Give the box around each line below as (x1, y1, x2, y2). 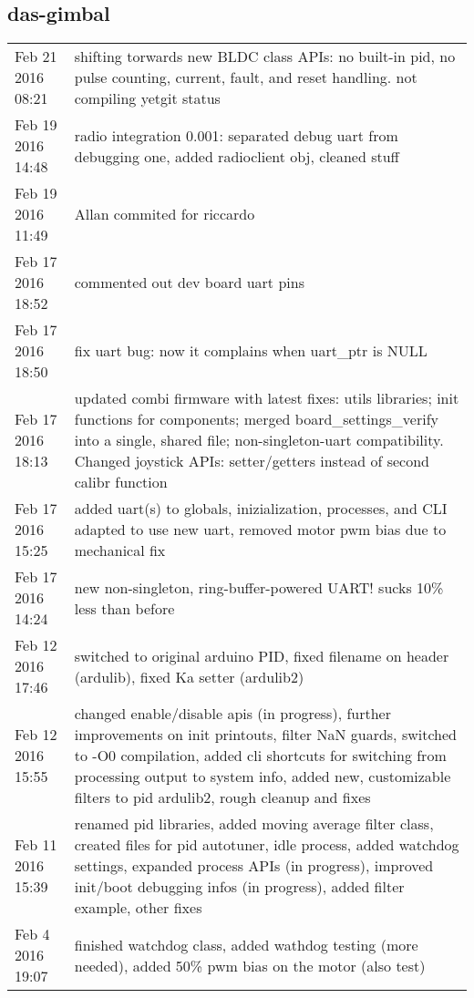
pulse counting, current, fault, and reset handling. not (74, 67, 417, 88)
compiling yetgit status (74, 87, 221, 109)
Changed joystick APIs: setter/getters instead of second (74, 450, 429, 472)
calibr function (74, 471, 168, 493)
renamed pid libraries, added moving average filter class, (74, 813, 434, 835)
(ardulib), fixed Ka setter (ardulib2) (74, 665, 304, 687)
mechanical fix (74, 540, 166, 561)
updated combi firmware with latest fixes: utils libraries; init (74, 387, 459, 409)
